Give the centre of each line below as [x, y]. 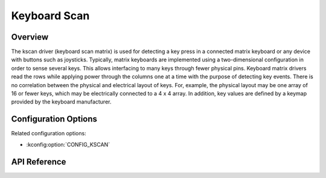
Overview [30, 37]
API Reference [39, 161]
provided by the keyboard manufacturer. [61, 102]
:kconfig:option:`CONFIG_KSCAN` [68, 144]
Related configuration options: [49, 133]
